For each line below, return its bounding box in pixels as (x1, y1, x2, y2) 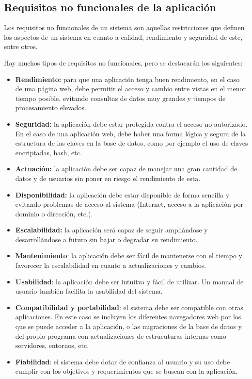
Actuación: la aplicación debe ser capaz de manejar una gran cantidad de (15, 164, 237, 174)
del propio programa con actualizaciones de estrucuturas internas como (15, 330, 226, 341)
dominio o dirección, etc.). (15, 208, 93, 218)
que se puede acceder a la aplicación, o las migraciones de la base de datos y (15, 321, 242, 331)
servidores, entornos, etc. (15, 340, 89, 350)
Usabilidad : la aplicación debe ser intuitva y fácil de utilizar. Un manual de (15, 276, 244, 286)
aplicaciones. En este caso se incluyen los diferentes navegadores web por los (15, 312, 241, 322)
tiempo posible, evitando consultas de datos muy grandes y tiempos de (15, 93, 226, 103)
